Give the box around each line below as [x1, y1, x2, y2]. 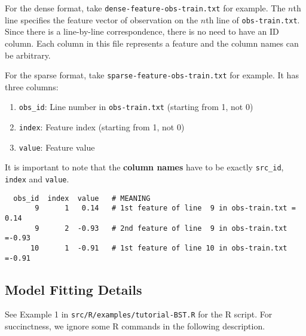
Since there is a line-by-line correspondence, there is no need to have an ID [5, 25, 279, 38]
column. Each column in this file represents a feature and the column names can [5, 36, 299, 49]
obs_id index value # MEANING [13, 194, 151, 203]
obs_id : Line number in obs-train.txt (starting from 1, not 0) [19, 100, 253, 113]
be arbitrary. [5, 48, 51, 61]
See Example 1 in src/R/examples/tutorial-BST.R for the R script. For [5, 308, 273, 320]
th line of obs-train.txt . [206, 13, 300, 26]
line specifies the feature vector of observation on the [5, 13, 198, 26]
